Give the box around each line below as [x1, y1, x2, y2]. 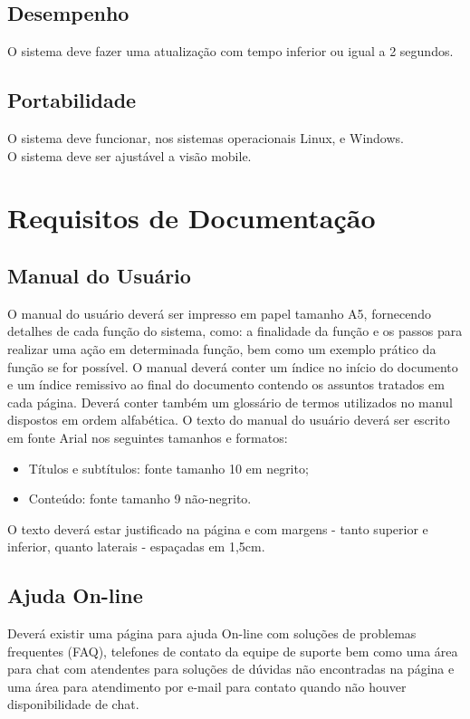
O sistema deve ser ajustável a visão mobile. [7, 146, 252, 165]
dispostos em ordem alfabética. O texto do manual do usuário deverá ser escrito [7, 410, 450, 429]
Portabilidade [7, 86, 137, 114]
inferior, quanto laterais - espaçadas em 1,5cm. [7, 537, 265, 556]
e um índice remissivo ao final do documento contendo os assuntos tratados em [7, 375, 445, 394]
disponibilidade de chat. [7, 695, 139, 714]
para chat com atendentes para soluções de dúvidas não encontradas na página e [7, 659, 455, 678]
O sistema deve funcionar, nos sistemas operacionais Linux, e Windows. [7, 129, 404, 147]
